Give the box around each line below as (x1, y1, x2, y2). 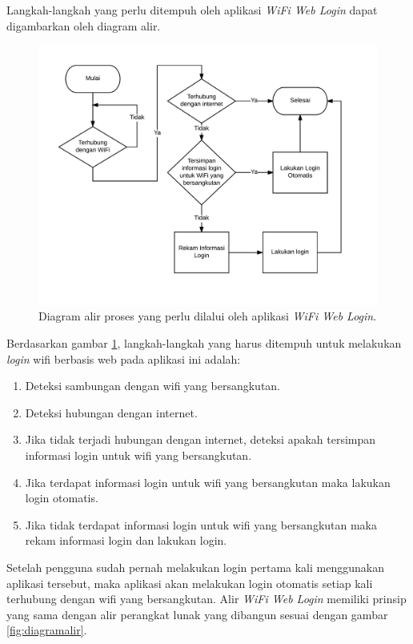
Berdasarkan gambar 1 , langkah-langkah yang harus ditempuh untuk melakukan (6, 335, 402, 351)
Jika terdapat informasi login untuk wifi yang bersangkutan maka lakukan (25, 473, 391, 490)
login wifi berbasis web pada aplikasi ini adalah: (6, 350, 241, 367)
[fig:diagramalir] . (6, 622, 87, 638)
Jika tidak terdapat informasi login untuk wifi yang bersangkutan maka (25, 516, 378, 533)
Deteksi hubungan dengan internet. (25, 404, 198, 421)
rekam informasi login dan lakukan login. (25, 532, 227, 549)
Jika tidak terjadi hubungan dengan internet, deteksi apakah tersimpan (25, 431, 376, 448)
